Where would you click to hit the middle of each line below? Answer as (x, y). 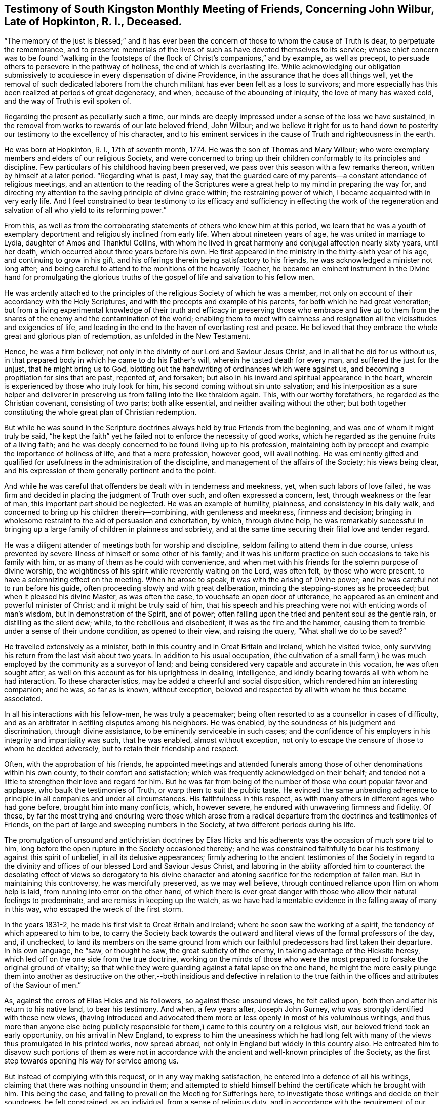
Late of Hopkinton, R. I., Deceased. (93, 22)
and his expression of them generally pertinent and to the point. (110, 471)
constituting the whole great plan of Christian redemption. (100, 412)
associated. (23, 699)
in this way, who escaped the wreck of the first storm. (94, 909)
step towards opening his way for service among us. (91, 1061)
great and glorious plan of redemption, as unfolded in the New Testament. (127, 336)
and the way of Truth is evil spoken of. (68, 101)
